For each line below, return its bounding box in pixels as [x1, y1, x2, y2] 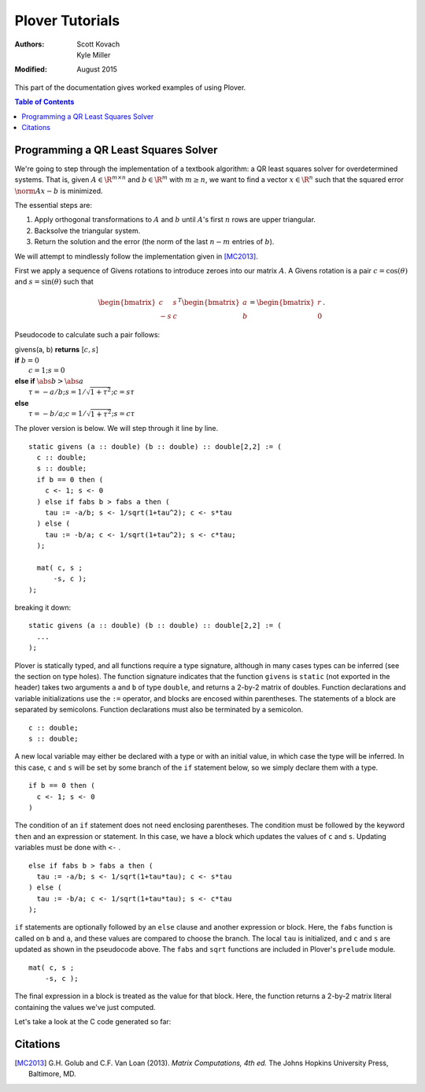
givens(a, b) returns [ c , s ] [14, 344, 98, 354]
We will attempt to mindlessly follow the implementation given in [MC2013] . [14, 251, 259, 261]
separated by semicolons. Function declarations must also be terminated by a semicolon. [14, 705, 304, 715]
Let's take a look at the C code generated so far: [14, 1017, 172, 1027]
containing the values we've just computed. [14, 1002, 157, 1012]
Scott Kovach [76, 39, 120, 49]
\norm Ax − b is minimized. [14, 186, 103, 195]
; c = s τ [111, 387, 135, 396]
